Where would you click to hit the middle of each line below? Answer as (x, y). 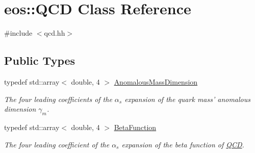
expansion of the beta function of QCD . (183, 144)
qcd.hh (55, 33)
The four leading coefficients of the (58, 99)
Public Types (40, 60)
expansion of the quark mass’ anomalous (188, 99)
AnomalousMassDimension (156, 81)
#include (18, 33)
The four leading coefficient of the (57, 144)
